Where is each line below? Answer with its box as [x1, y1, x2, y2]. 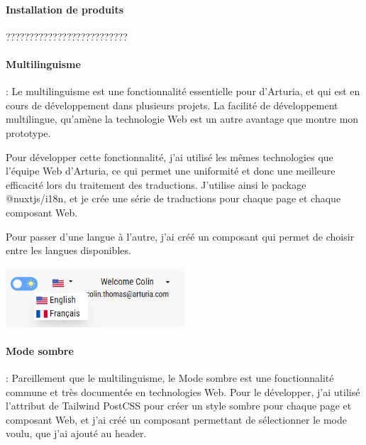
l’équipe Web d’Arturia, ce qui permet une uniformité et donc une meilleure [6, 163, 335, 178]
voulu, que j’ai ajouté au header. [6, 426, 147, 441]
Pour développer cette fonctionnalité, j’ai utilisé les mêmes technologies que [6, 149, 333, 164]
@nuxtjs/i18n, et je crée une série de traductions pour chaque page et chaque [6, 191, 341, 206]
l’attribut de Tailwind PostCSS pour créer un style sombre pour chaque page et [6, 398, 352, 413]
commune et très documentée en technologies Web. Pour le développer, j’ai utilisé [6, 384, 360, 399]
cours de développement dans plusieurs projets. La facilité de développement [6, 97, 338, 112]
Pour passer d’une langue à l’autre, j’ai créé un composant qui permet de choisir [6, 229, 355, 243]
